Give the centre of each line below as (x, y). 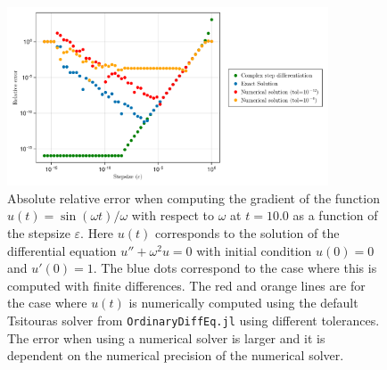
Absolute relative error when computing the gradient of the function (193, 197)
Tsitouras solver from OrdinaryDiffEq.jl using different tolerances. (193, 320)
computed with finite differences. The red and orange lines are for (186, 285)
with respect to (173, 215)
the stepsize (39, 233)
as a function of (335, 215)
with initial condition (254, 250)
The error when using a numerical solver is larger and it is (166, 337)
